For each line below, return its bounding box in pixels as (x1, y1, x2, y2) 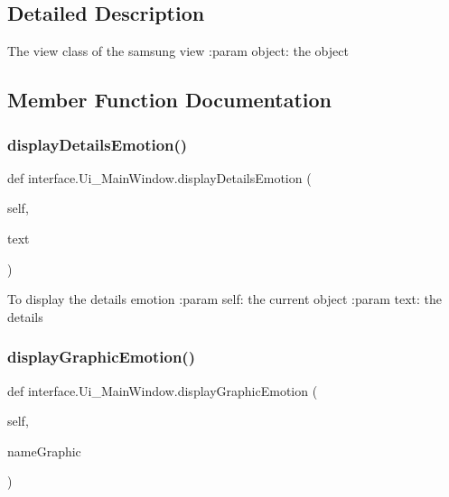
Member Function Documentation (7, 86, 332, 114)
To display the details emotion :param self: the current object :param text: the (7, 290, 443, 308)
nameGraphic (7, 441, 81, 460)
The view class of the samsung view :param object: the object (7, 41, 349, 60)
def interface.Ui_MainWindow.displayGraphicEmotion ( (7, 381, 318, 400)
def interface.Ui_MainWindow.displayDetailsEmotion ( (7, 168, 312, 187)
